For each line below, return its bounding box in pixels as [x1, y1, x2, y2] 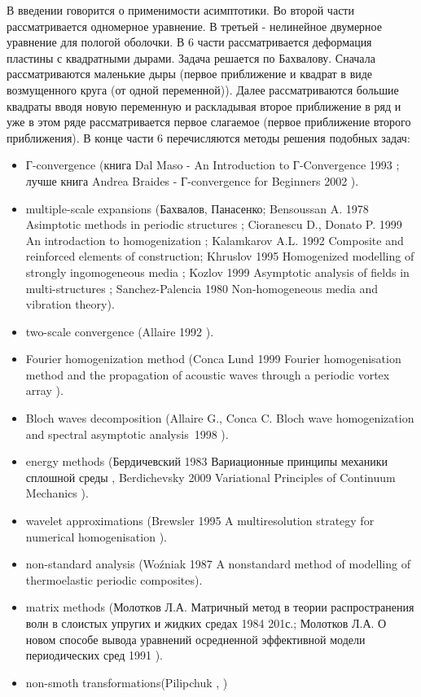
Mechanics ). [25, 484, 89, 502]
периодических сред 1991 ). [25, 647, 164, 664]
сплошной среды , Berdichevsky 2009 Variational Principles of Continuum [25, 468, 396, 485]
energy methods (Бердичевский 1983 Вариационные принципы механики [25, 453, 388, 470]
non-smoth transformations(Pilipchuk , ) [25, 673, 228, 690]
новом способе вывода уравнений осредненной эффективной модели [25, 630, 366, 647]
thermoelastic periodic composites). [25, 571, 203, 588]
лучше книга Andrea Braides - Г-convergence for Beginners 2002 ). [25, 172, 359, 189]
